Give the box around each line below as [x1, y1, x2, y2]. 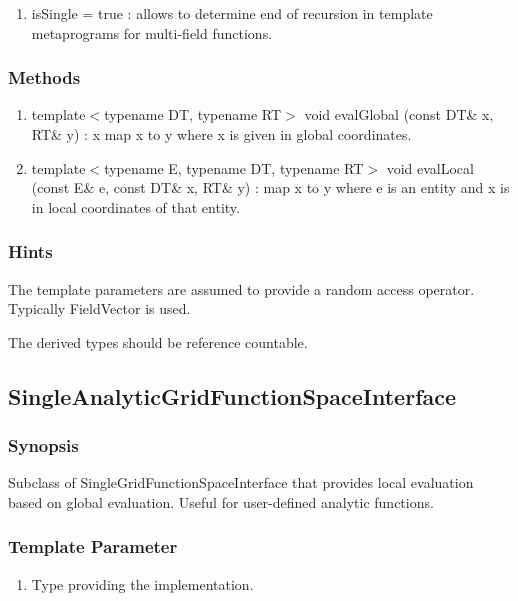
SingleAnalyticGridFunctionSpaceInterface [8, 380, 457, 411]
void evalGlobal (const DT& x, [304, 104, 494, 125]
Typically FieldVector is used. [8, 298, 191, 319]
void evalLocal [386, 157, 474, 178]
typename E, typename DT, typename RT [104, 157, 364, 178]
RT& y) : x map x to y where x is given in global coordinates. [31, 124, 412, 144]
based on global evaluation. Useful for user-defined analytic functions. [8, 491, 434, 512]
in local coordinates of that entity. [31, 196, 240, 217]
